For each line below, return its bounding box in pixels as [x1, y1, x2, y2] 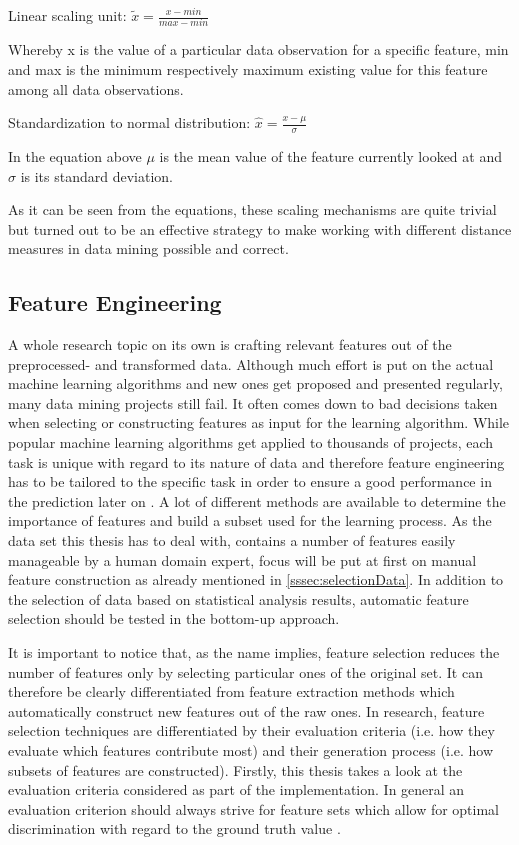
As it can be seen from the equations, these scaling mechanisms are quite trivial [8, 199, 497, 220]
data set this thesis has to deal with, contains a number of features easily [8, 530, 456, 551]
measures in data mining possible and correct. [8, 238, 289, 259]
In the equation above [8, 145, 142, 166]
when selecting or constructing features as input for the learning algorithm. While [8, 412, 510, 433]
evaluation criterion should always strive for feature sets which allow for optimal [8, 798, 500, 819]
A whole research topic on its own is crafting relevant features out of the [8, 334, 452, 355]
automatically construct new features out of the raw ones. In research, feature [8, 700, 485, 721]
